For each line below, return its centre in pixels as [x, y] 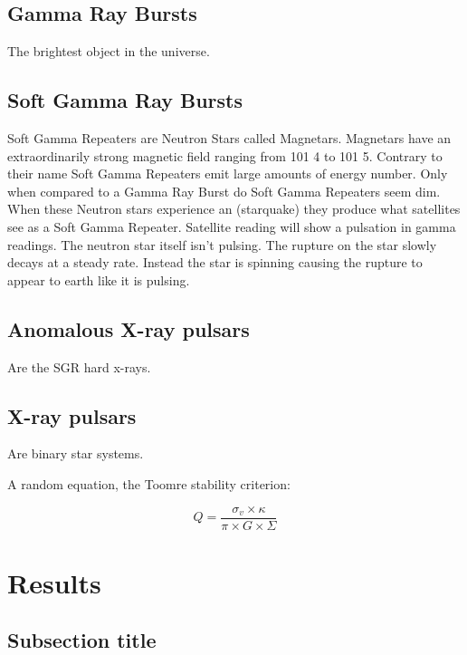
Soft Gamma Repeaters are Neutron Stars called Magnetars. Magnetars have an [229, 138]
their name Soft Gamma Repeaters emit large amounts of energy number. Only [228, 173]
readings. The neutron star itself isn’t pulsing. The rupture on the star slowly [222, 244]
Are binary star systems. [76, 453]
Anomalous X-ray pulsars [129, 328]
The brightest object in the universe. [109, 51]
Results [54, 582]
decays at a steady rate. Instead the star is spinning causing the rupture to [215, 262]
